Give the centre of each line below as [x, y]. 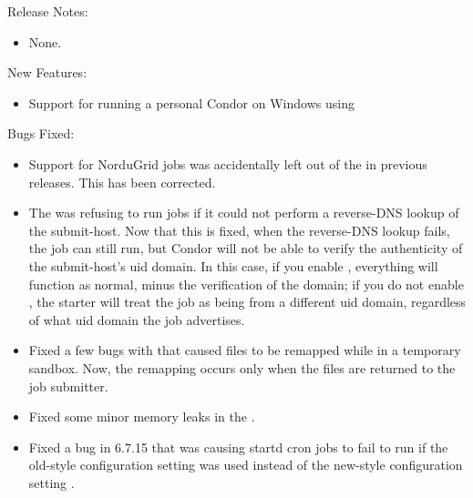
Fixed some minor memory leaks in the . [142, 417]
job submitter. [68, 386]
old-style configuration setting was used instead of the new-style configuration [246, 465]
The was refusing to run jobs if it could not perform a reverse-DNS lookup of [244, 213]
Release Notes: [48, 11]
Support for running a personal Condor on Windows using [191, 102]
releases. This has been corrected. [122, 182]
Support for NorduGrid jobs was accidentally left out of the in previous [228, 163]
